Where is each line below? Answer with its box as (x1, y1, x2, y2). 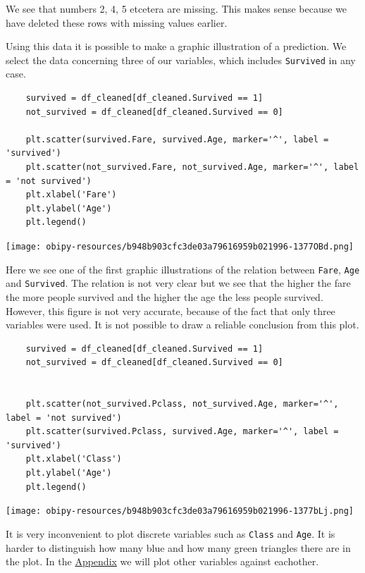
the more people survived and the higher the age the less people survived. (6, 289, 323, 304)
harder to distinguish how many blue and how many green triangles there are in (6, 540, 351, 555)
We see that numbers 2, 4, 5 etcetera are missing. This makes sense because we (6, 1, 347, 16)
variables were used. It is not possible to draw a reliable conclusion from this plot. (6, 317, 359, 332)
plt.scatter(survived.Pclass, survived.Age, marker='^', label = (25, 426, 339, 437)
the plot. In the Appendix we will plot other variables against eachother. (6, 554, 319, 569)
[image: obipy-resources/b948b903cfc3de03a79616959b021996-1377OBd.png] (6, 241, 354, 252)
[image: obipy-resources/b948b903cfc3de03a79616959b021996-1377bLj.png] (6, 506, 354, 517)
